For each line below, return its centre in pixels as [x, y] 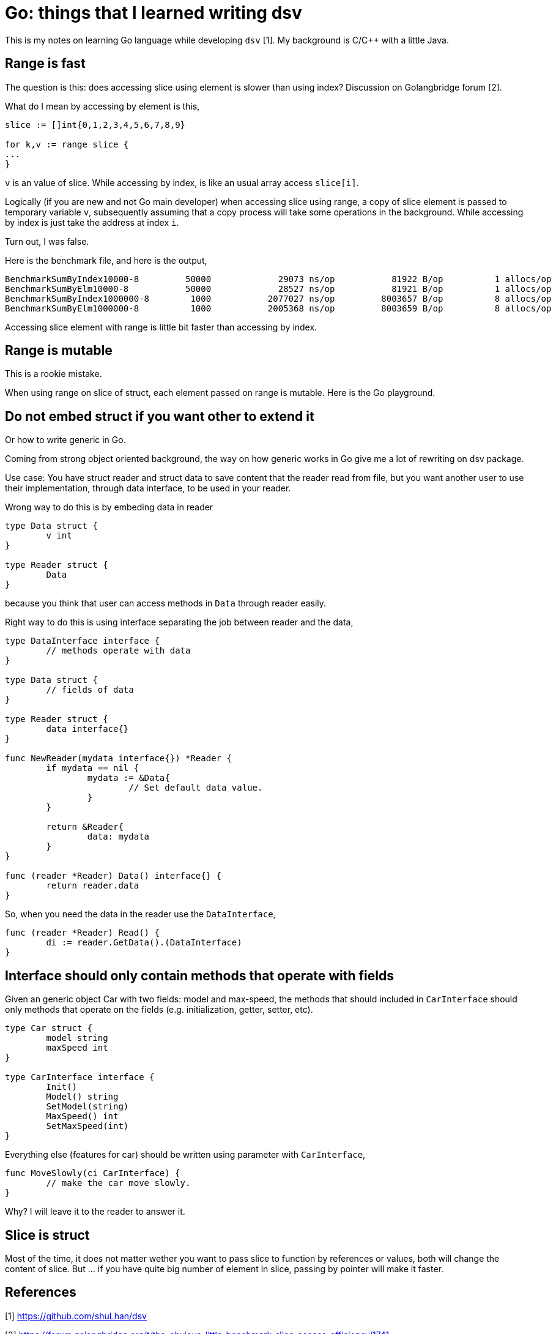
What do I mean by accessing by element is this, [102, 106]
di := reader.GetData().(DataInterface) [144, 943]
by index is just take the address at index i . [92, 222]
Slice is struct [47, 1235]
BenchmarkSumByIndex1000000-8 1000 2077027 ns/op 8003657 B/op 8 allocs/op [278, 298]
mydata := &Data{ [128, 778]
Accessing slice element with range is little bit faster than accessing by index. [161, 327]
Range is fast [45, 64]
